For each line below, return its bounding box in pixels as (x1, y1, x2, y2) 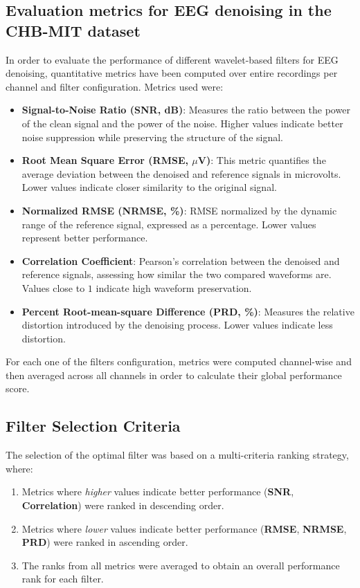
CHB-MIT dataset (6, 19, 141, 41)
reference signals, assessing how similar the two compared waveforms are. (21, 267, 332, 282)
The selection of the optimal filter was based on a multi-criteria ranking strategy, (6, 448, 349, 462)
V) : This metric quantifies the (197, 153, 326, 167)
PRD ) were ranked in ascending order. (21, 535, 188, 549)
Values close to (21, 280, 85, 295)
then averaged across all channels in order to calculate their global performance (6, 367, 342, 382)
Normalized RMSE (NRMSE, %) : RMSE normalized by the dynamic (21, 203, 337, 217)
